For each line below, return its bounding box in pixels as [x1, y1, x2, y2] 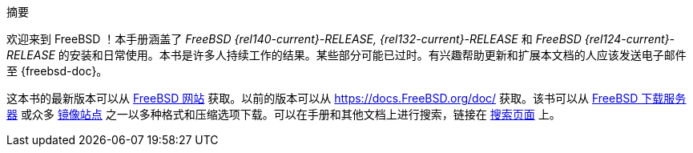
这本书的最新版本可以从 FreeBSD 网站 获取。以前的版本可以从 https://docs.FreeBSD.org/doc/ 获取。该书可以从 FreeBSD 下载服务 [6, 91, 687, 105]
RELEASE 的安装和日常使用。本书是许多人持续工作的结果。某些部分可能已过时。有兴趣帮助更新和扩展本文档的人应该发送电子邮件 [6, 48, 687, 62]
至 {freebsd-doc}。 [6, 64, 108, 78]
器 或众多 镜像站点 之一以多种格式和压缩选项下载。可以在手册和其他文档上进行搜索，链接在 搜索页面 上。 [6, 107, 561, 121]
